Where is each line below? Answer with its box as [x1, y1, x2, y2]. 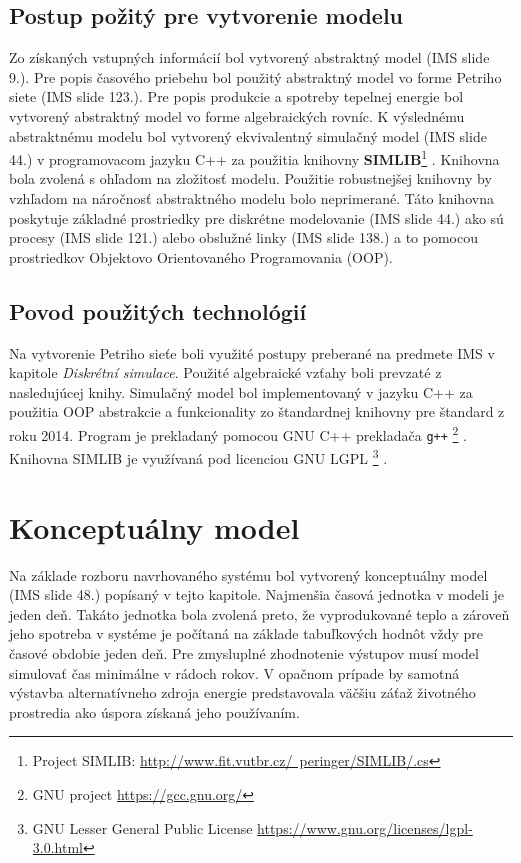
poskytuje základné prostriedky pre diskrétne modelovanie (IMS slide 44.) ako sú [9, 207, 504, 228]
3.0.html [32, 837, 83, 858]
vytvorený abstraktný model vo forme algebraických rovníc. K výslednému [9, 105, 465, 126]
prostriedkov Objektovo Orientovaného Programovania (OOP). [9, 246, 393, 267]
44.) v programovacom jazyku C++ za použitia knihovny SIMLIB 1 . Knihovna [9, 146, 500, 169]
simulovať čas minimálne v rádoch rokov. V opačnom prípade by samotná [9, 662, 460, 683]
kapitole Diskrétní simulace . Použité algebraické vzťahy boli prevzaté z [9, 362, 442, 383]
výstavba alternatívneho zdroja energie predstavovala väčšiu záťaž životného [9, 682, 476, 703]
